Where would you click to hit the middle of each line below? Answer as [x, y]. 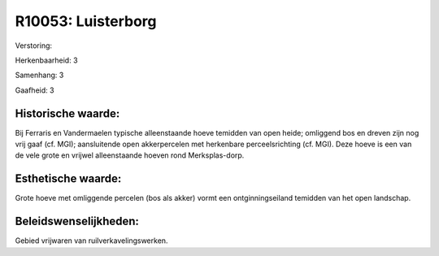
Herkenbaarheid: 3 [46, 60]
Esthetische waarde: [68, 179]
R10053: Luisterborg [86, 21]
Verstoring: [34, 46]
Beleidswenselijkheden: [77, 221]
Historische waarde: [67, 113]
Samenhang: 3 [39, 75]
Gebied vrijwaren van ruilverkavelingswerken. [91, 241]
